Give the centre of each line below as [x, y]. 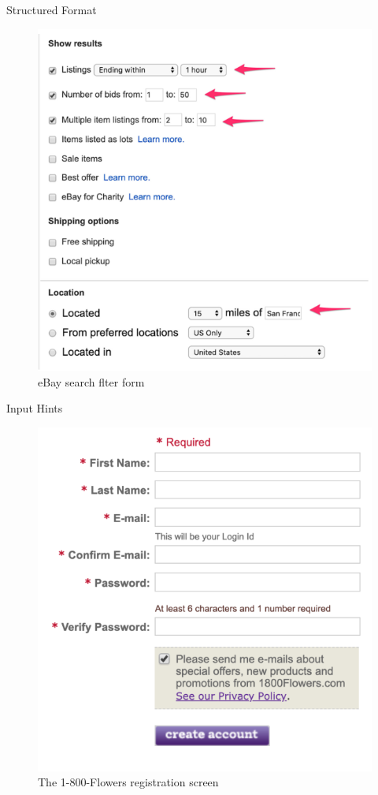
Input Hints [35, 408]
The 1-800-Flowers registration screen [128, 782]
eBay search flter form [91, 381]
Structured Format [52, 9]
